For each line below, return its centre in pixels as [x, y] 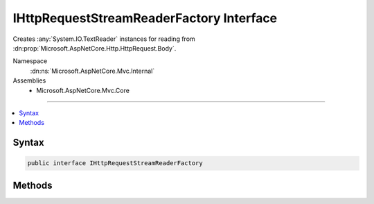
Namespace [30, 61]
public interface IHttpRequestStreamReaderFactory [115, 163]
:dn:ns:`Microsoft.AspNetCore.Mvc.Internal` [92, 71]
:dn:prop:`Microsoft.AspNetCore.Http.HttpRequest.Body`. [95, 48]
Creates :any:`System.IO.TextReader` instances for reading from [104, 39]
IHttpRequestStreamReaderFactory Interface [145, 18]
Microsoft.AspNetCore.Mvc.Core [83, 90]
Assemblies [29, 80]
